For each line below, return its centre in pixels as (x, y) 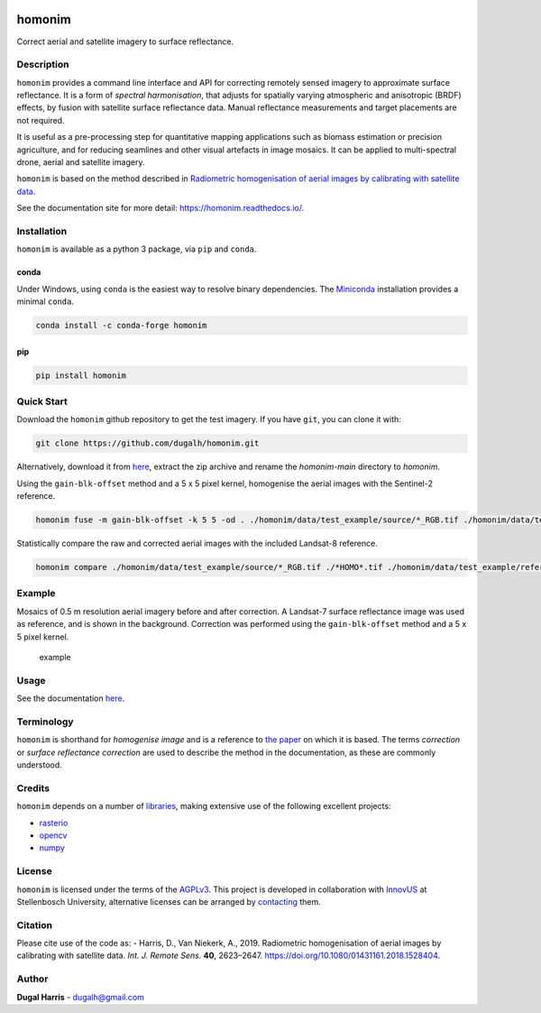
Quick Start (42, 401)
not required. (41, 120)
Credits (33, 787)
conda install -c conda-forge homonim (121, 326)
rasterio (54, 823)
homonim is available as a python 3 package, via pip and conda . (137, 249)
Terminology (45, 722)
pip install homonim (81, 375)
